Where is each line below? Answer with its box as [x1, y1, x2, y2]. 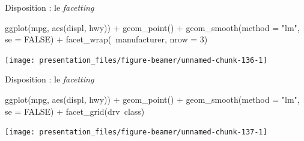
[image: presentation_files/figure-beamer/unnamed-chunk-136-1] [5, 56, 267, 65]
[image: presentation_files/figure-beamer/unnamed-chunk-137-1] [5, 128, 267, 137]
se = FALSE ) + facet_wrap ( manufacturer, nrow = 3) [5, 33, 208, 45]
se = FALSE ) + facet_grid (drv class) [5, 105, 145, 117]
